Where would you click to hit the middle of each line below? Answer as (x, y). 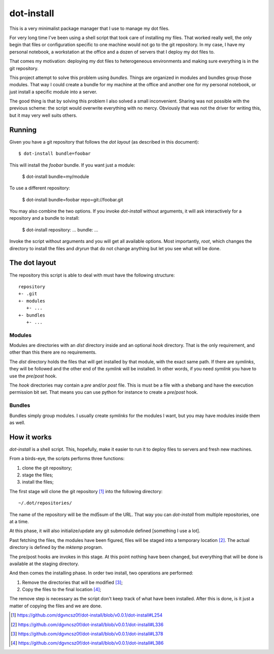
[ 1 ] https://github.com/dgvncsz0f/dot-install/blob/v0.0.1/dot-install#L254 (87, 615)
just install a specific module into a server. (53, 92)
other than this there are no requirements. (53, 352)
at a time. (19, 521)
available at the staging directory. (44, 564)
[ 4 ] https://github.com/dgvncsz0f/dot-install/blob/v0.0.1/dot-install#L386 (87, 643)
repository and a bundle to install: (44, 218)
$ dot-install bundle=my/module (56, 176)
